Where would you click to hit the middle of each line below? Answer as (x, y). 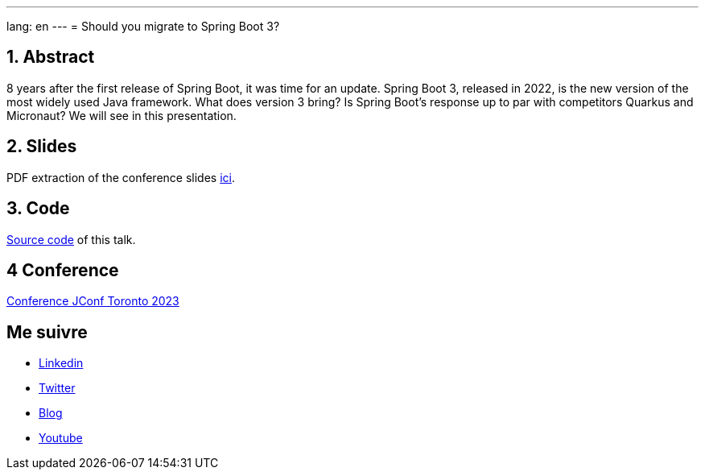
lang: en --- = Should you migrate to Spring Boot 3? (143, 26)
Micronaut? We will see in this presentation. (122, 115)
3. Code (38, 209)
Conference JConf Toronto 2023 (93, 301)
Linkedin (61, 363)
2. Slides (42, 147)
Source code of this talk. (71, 239)
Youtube (61, 438)
